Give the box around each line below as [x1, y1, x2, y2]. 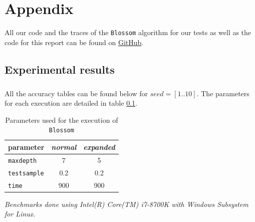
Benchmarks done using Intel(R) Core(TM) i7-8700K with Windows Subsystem [5, 198, 248, 209]
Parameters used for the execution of [5, 114, 118, 125]
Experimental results [5, 61, 115, 77]
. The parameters [196, 88, 249, 98]
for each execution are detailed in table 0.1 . [5, 98, 137, 108]
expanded [83, 141, 115, 152]
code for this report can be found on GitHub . [5, 37, 144, 47]
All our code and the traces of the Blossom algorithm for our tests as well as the [5, 27, 251, 38]
